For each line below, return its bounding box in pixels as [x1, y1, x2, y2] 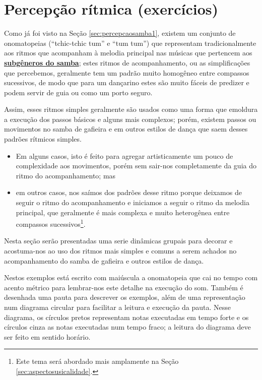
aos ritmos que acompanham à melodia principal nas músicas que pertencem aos [4, 47, 252, 58]
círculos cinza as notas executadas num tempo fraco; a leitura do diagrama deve [4, 322, 251, 332]
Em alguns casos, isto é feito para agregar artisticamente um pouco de [16, 150, 233, 161]
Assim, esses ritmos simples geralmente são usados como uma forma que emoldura [4, 104, 258, 114]
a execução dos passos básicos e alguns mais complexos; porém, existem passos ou [4, 113, 256, 124]
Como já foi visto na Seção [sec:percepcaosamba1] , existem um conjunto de [4, 28, 236, 38]
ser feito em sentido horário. [4, 331, 91, 342]
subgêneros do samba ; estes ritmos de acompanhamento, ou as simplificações [4, 57, 250, 68]
